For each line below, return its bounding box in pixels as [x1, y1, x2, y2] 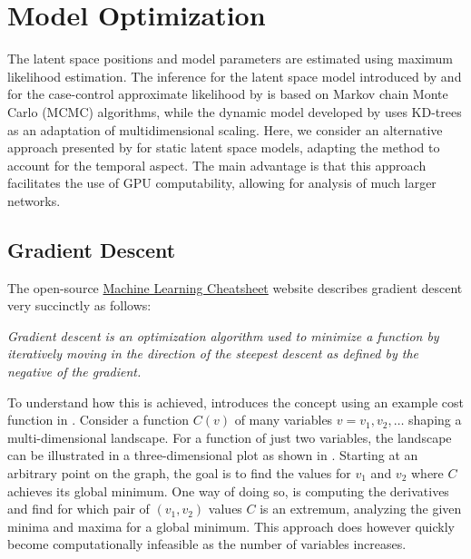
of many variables [234, 410, 333, 429]
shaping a [408, 410, 462, 429]
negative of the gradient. [7, 362, 142, 381]
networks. [7, 191, 61, 210]
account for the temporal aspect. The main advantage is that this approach [7, 155, 427, 174]
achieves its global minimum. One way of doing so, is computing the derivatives [7, 481, 449, 500]
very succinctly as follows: [7, 296, 152, 315]
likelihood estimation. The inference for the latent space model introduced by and [7, 66, 462, 85]
